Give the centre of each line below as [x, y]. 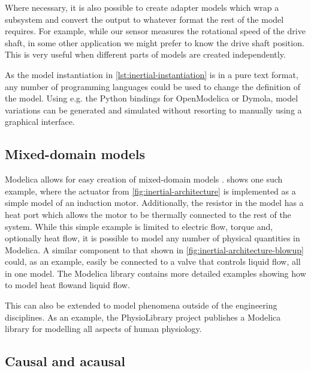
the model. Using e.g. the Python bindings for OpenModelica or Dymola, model [152, 98]
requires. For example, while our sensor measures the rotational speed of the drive [155, 31]
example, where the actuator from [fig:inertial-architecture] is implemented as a [150, 191]
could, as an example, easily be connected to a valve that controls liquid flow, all [153, 261]
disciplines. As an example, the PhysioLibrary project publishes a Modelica [143, 317]
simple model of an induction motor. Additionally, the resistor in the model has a [154, 203]
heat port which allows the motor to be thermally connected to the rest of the [148, 214]
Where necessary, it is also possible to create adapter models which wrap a [142, 7]
